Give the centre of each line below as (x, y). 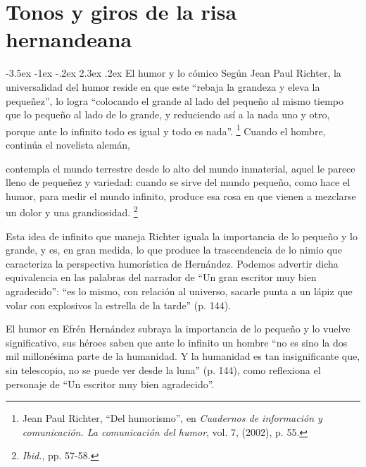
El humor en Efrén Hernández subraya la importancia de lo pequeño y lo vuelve (178, 329)
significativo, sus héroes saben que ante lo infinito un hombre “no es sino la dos (177, 342)
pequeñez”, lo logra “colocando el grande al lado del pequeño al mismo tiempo (175, 100)
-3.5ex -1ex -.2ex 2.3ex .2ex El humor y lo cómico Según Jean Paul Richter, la (173, 73)
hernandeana (69, 39)
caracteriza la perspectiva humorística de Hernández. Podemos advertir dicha (172, 263)
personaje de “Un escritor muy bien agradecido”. (110, 384)
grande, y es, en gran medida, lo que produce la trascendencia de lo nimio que (174, 250)
